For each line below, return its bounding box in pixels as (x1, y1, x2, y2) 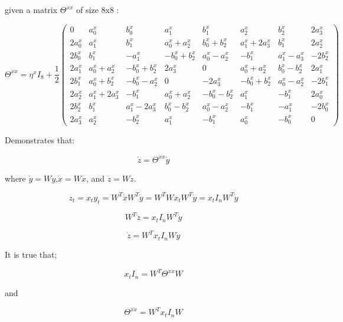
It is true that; (5, 248, 57, 260)
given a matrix (5, 4, 58, 15)
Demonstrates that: (5, 134, 75, 146)
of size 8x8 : (76, 4, 119, 15)
